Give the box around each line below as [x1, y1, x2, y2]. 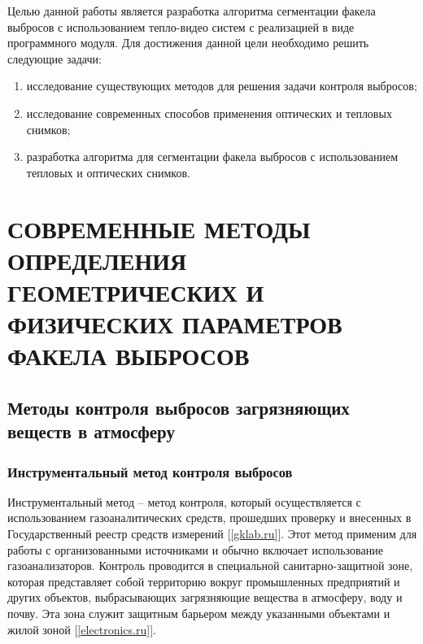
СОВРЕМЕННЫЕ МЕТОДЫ [7, 211, 311, 245]
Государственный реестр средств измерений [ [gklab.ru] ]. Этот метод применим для [7, 525, 417, 542]
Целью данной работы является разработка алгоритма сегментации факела [7, 2, 376, 19]
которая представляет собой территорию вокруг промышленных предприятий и [7, 572, 400, 590]
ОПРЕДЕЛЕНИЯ [7, 243, 187, 276]
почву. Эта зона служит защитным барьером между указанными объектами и [7, 605, 390, 622]
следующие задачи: [7, 50, 102, 67]
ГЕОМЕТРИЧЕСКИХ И [7, 275, 264, 308]
